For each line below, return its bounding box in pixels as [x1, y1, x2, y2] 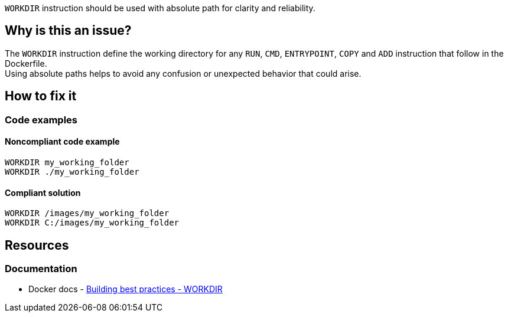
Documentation [5, 262, 77, 274]
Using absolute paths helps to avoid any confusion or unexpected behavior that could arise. [5, 68, 362, 79]
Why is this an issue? [5, 23, 132, 38]
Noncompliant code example [5, 136, 120, 147]
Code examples [5, 113, 78, 126]
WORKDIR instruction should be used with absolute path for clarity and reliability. [5, 3, 315, 13]
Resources [5, 237, 69, 253]
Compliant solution [5, 187, 81, 198]
